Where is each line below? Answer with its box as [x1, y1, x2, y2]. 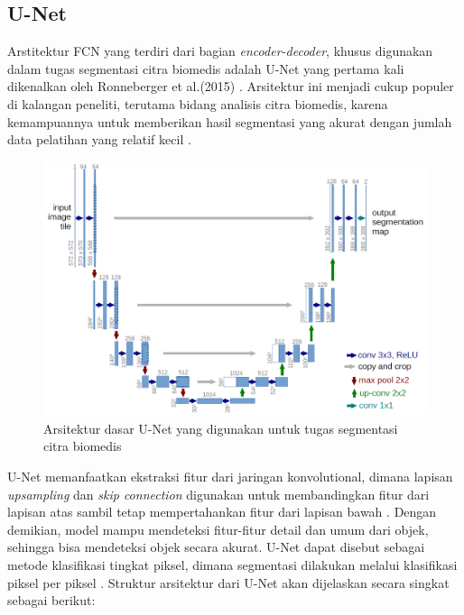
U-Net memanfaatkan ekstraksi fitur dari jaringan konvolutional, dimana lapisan [7, 466, 453, 485]
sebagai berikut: [7, 591, 96, 610]
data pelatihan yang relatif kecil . [7, 130, 191, 149]
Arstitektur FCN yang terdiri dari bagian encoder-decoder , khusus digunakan [7, 41, 433, 60]
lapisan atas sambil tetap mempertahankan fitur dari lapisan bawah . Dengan [7, 502, 437, 521]
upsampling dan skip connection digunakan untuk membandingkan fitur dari [7, 484, 430, 503]
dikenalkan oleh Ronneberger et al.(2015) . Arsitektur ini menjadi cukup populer [7, 77, 454, 96]
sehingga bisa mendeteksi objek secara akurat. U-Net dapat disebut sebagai [7, 537, 425, 556]
